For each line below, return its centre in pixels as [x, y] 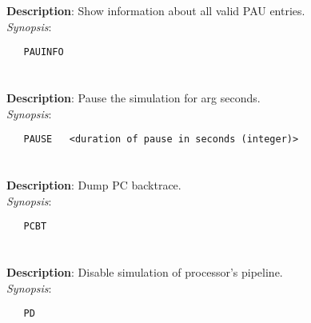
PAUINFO [44, 52]
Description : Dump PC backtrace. [94, 185]
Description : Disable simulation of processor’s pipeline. [145, 272]
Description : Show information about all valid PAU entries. [156, 11]
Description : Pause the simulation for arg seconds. [134, 98]
